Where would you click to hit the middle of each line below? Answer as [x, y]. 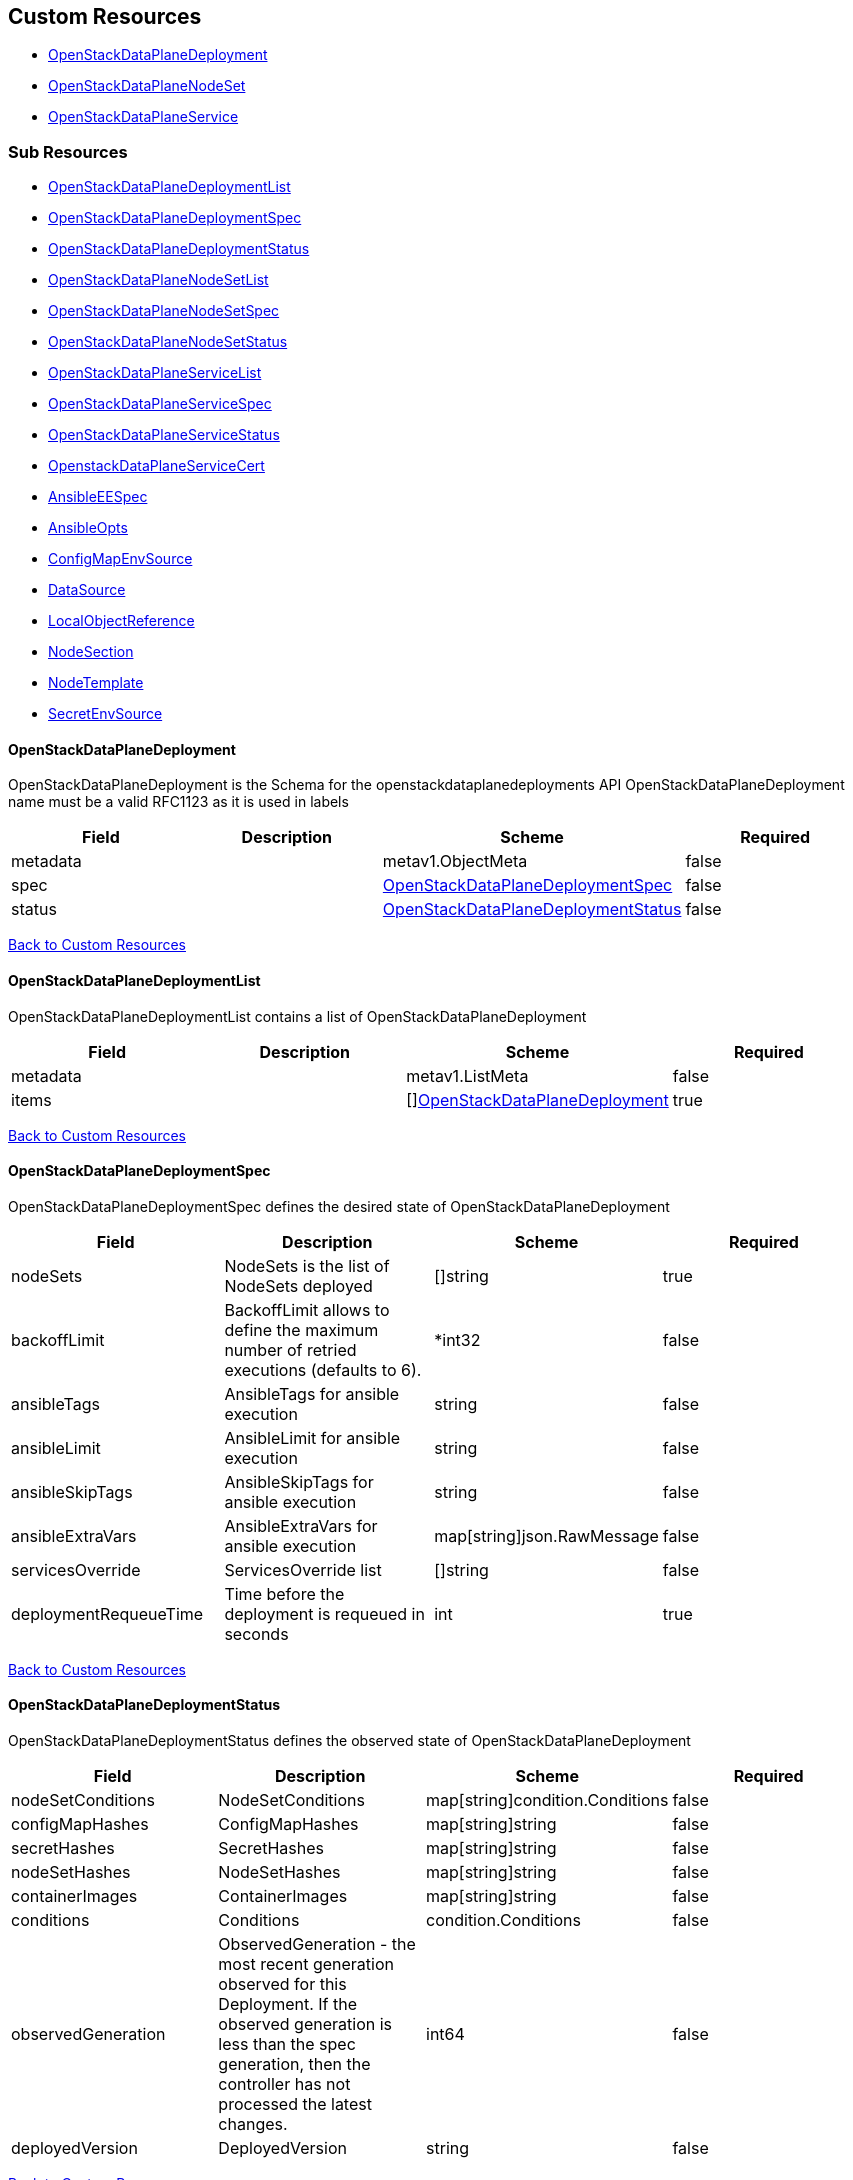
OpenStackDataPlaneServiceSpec [160, 404]
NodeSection [91, 652]
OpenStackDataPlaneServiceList [155, 373]
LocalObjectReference [121, 621]
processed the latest [295, 2104]
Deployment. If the [288, 2004]
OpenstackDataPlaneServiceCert [156, 466]
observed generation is [305, 2024]
